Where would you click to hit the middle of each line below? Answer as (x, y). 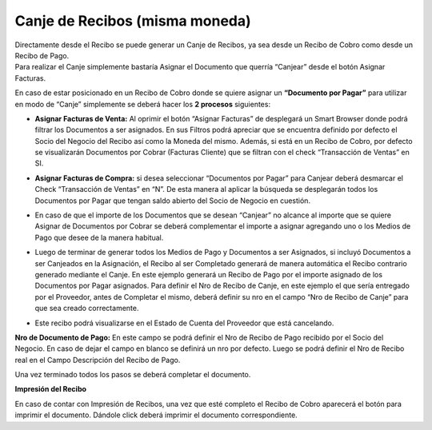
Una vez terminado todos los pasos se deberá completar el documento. (133, 375)
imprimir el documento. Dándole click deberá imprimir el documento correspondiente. (156, 415)
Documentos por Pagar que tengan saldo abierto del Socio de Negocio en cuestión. (173, 201)
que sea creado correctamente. (87, 309)
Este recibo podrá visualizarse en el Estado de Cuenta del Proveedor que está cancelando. (184, 323)
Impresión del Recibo (51, 389)
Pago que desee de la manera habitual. (99, 237)
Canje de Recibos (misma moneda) (133, 21)
